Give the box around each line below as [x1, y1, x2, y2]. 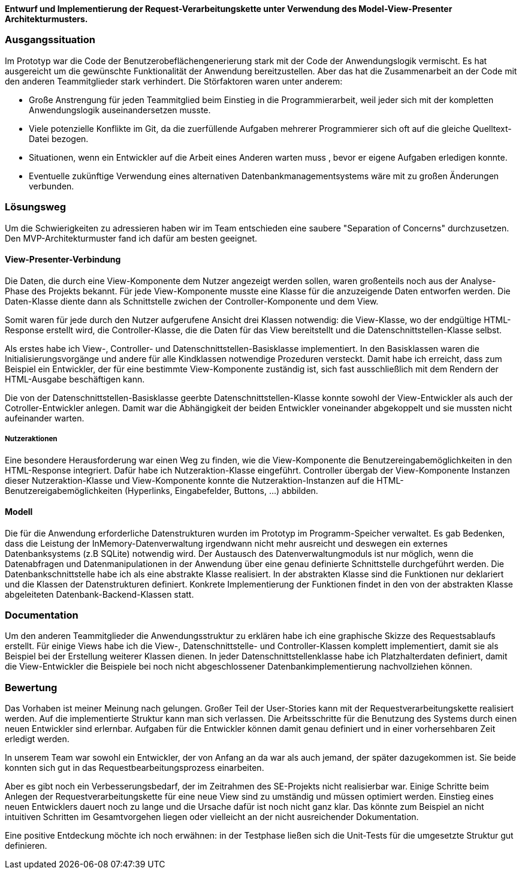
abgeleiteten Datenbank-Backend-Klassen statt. [5, 589, 194, 599]
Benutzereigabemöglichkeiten [5, 485, 123, 496]
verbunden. [29, 180, 74, 191]
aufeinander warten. [5, 412, 85, 423]
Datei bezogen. [29, 133, 89, 144]
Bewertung [5, 681, 58, 694]
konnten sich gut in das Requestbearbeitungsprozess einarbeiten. [5, 763, 264, 773]
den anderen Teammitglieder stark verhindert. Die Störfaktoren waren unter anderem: [5, 76, 343, 86]
